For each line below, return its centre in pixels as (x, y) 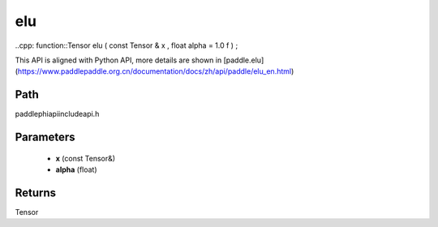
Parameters (45, 137)
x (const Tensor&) (86, 158)
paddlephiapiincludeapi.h (57, 114)
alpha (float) (76, 169)
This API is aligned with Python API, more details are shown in (118, 60)
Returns (36, 193)
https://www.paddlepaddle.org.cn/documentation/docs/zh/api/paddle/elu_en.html (155, 71)
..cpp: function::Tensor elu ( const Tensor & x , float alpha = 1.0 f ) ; (127, 45)
